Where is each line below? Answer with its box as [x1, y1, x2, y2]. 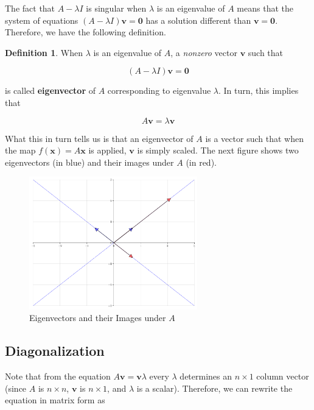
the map [5, 144, 36, 157]
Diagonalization [5, 341, 105, 360]
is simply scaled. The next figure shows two [137, 144, 299, 157]
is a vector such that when [205, 132, 304, 144]
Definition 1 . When [5, 46, 83, 58]
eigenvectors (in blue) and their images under [5, 155, 174, 168]
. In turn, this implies [218, 84, 299, 97]
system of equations [5, 13, 78, 26]
